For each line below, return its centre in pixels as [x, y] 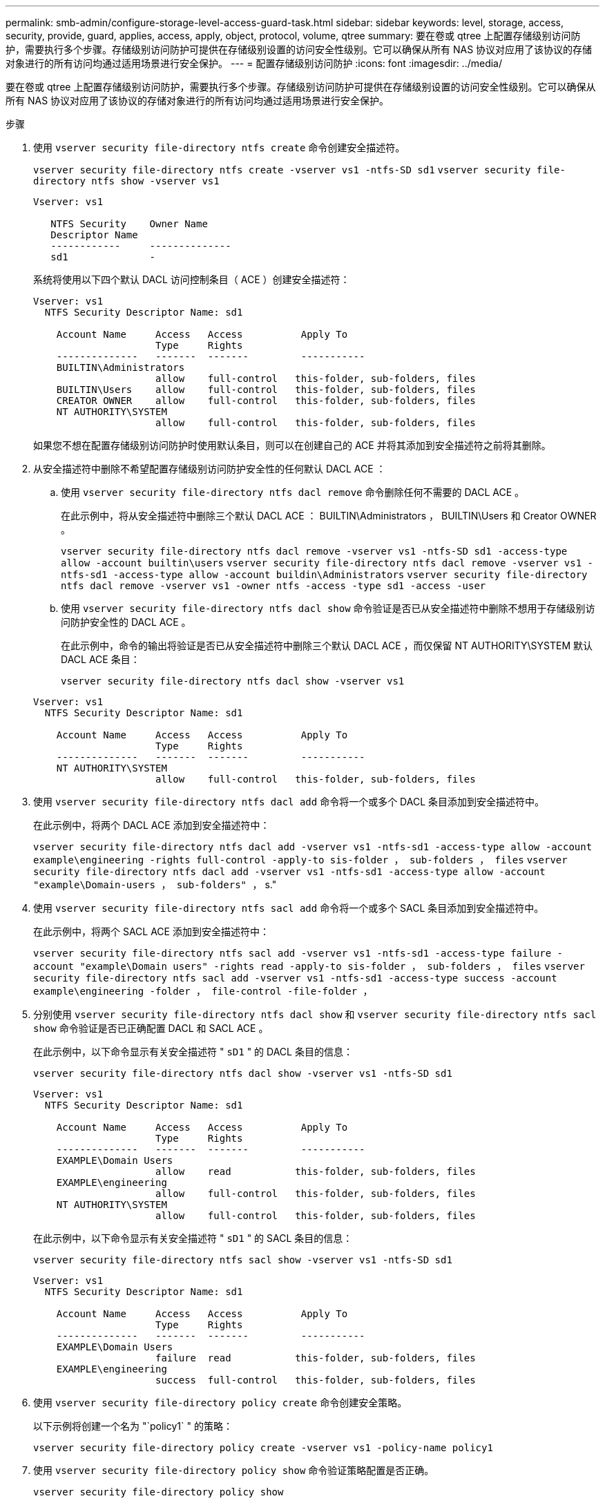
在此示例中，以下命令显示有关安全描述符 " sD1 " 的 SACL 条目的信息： [193, 1238]
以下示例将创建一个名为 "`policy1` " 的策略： [133, 1426]
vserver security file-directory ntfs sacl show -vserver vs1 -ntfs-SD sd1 [243, 1260]
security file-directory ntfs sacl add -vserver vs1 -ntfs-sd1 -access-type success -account [295, 978]
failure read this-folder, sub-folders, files [316, 1358]
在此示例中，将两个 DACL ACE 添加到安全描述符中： [152, 825]
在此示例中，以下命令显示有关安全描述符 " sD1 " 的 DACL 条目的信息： [193, 1052]
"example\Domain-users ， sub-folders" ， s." [155, 884]
